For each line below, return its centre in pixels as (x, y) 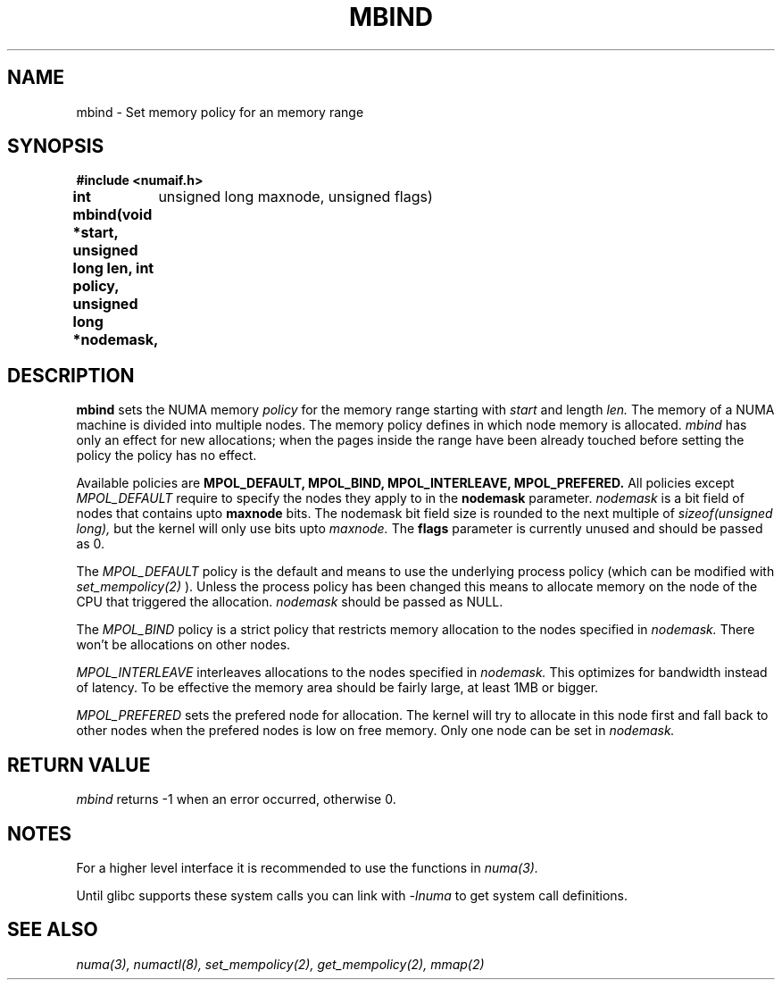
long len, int (113, 268)
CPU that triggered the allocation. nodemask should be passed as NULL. (290, 602)
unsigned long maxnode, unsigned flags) (295, 197)
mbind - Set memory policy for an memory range (220, 112)
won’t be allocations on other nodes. (183, 645)
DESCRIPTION (71, 375)
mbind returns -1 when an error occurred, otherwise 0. (236, 799)
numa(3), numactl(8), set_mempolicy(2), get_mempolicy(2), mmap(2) (280, 964)
